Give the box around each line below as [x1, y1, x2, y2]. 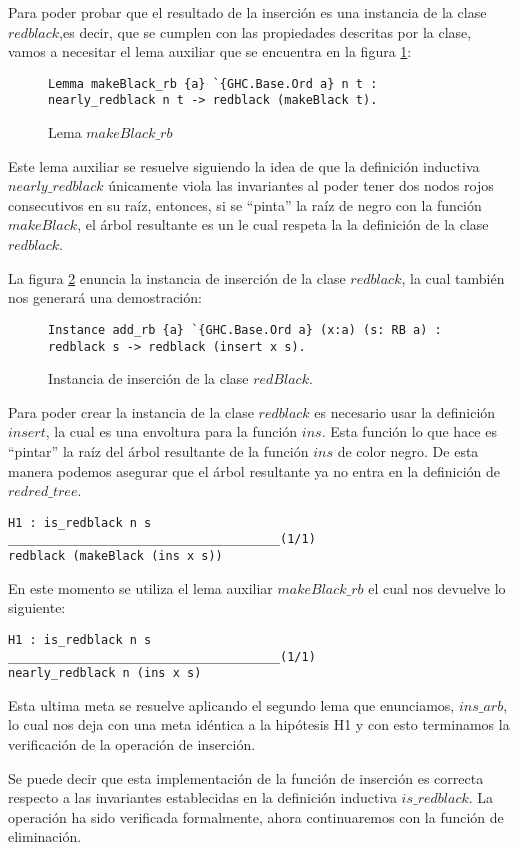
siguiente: [8, 597, 66, 618]
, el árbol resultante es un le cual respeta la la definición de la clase [77, 214, 489, 235]
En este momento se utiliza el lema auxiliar [8, 577, 273, 598]
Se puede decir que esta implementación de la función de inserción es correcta [8, 767, 484, 788]
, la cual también [401, 267, 505, 288]
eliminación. [8, 826, 82, 847]
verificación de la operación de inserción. [8, 734, 256, 755]
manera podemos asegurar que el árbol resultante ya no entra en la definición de [8, 460, 501, 481]
